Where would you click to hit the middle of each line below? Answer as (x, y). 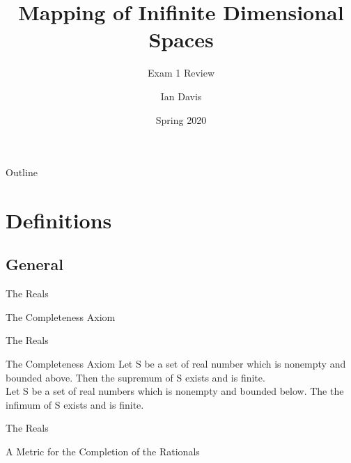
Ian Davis (181, 96)
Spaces (181, 39)
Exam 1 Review (181, 73)
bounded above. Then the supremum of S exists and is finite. (135, 377)
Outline (22, 172)
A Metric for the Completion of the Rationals (103, 452)
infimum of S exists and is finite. (75, 404)
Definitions (59, 220)
